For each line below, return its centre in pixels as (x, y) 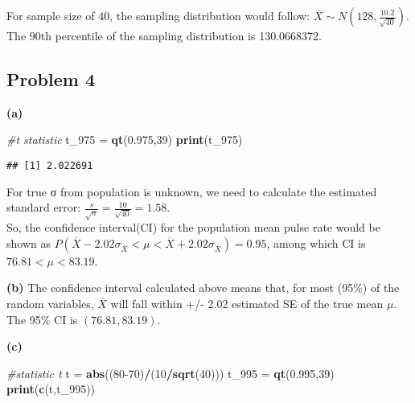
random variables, (50, 303)
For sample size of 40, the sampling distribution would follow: (158, 15)
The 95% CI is (42, 319)
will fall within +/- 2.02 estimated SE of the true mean (247, 303)
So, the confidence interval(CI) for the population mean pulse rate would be (193, 227)
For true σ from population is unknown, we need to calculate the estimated (192, 191)
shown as (29, 243)
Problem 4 (51, 78)
